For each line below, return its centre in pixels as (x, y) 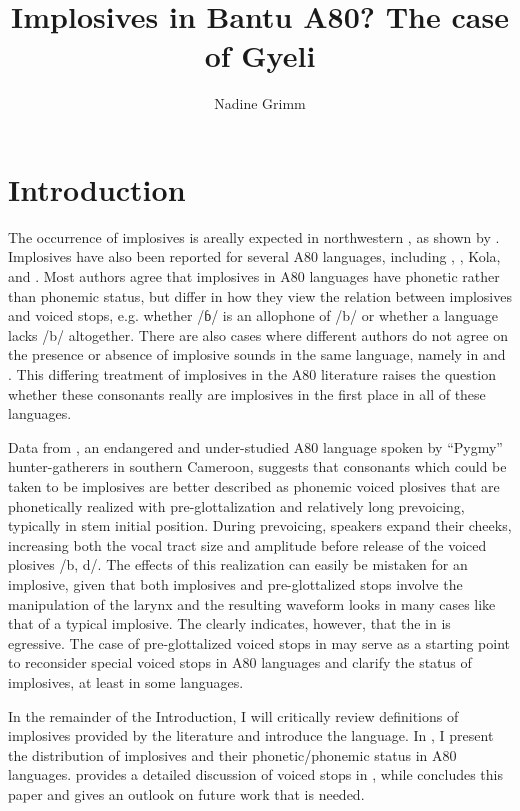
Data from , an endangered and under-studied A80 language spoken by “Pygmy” (255, 446)
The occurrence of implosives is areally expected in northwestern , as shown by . (254, 236)
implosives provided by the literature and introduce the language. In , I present (251, 735)
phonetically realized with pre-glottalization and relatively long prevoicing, (236, 505)
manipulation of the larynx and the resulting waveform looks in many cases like (252, 603)
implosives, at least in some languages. (126, 681)
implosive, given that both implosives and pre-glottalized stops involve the (235, 583)
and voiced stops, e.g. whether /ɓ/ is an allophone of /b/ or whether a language (253, 315)
